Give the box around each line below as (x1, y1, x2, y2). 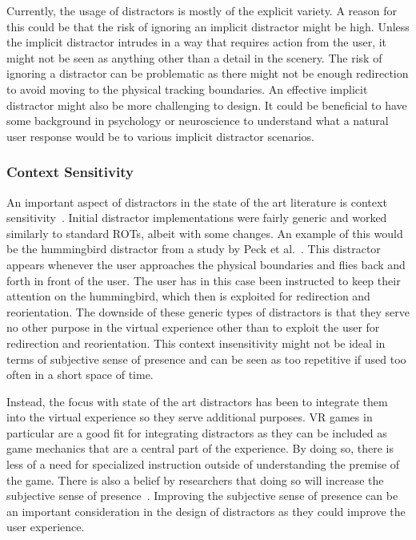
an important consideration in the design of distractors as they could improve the (6, 502, 406, 519)
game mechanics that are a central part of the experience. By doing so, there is (6, 440, 394, 457)
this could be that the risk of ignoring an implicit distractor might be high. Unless (6, 18, 410, 34)
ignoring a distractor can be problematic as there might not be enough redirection (6, 65, 409, 82)
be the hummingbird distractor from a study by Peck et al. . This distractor (6, 240, 381, 257)
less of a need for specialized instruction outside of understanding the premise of (6, 456, 400, 473)
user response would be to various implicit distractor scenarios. (6, 127, 314, 144)
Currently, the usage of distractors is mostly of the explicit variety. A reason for (6, 2, 398, 18)
